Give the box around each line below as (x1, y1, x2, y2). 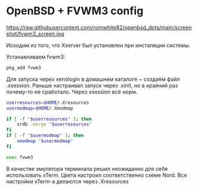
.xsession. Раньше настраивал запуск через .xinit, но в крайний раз (6, 82, 178, 89)
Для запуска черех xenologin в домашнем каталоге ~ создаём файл (6, 76, 180, 83)
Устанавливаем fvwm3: (6, 53, 66, 60)
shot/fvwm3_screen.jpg (6, 30, 64, 37)
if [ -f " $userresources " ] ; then (6, 116, 92, 122)
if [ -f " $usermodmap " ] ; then (6, 133, 84, 139)
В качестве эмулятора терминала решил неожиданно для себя (6, 165, 168, 172)
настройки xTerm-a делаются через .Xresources (6, 177, 129, 185)
